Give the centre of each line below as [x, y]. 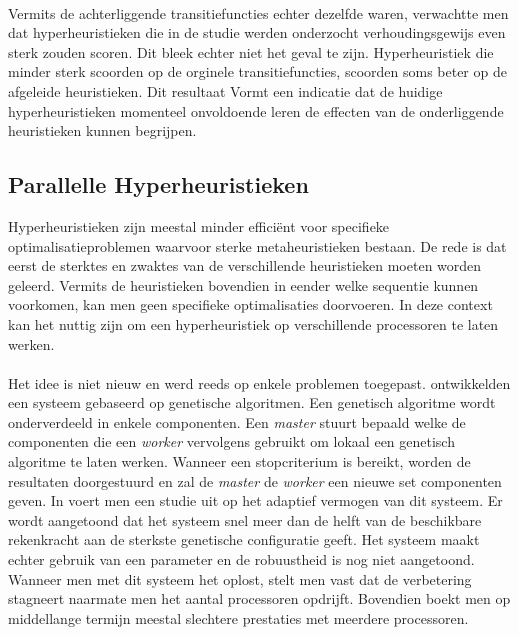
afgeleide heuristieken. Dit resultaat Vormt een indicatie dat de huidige [225, 90]
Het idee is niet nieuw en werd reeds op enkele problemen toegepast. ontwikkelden [259, 382]
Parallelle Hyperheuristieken [158, 184]
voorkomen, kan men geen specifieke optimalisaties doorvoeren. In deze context [250, 304]
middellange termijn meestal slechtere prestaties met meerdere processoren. [238, 617]
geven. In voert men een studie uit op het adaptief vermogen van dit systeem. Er [255, 500]
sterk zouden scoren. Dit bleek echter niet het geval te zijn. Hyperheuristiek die [251, 51]
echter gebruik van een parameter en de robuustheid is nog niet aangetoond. [241, 559]
